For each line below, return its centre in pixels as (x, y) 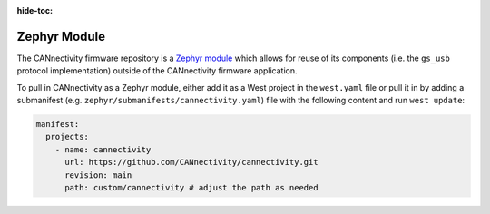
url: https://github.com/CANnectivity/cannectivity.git (191, 162)
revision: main (98, 175)
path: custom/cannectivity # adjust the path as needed (191, 188)
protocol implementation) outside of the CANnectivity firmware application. (157, 71)
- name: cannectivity (103, 149)
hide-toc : (35, 10)
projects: (68, 137)
